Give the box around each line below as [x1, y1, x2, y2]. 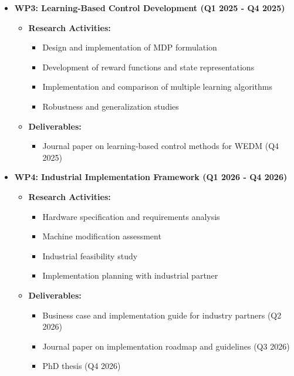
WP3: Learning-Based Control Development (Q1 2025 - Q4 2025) [14, 2, 285, 13]
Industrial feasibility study [42, 249, 138, 262]
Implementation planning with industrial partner [42, 269, 218, 282]
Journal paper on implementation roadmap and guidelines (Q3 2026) [42, 340, 290, 352]
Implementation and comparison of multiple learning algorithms [42, 80, 272, 93]
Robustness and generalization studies [42, 100, 179, 112]
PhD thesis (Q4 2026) [42, 360, 121, 372]
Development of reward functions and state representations [42, 60, 255, 73]
